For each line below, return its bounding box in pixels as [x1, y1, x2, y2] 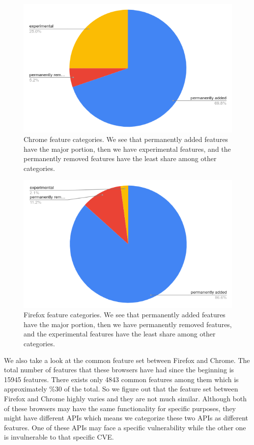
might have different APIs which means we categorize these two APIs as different [4, 413, 248, 423]
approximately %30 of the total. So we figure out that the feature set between [4, 384, 238, 394]
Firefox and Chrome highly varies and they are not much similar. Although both [4, 393, 247, 403]
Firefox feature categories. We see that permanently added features [24, 309, 226, 320]
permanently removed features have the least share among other [24, 153, 217, 164]
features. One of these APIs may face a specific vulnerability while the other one [4, 422, 246, 432]
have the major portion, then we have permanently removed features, [24, 319, 232, 329]
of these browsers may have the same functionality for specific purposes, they [4, 403, 236, 413]
